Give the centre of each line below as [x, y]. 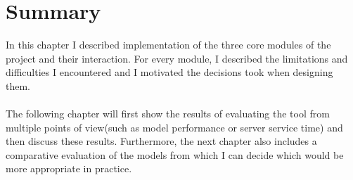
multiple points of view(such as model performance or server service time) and [174, 127]
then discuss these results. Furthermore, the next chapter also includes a [161, 141]
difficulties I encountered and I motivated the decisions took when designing [169, 72]
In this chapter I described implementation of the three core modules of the [168, 45]
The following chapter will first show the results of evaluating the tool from [168, 114]
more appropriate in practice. [69, 168]
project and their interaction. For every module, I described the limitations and [177, 58]
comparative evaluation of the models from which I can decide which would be [175, 154]
